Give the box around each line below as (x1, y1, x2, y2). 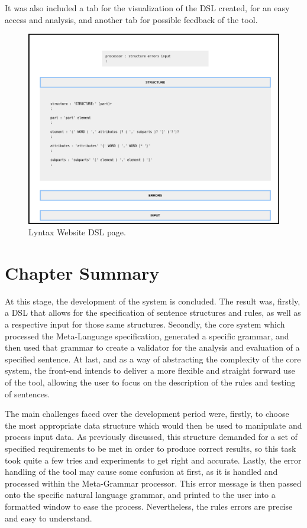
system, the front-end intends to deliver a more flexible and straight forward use (5, 364, 295, 377)
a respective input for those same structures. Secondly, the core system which (5, 318, 285, 330)
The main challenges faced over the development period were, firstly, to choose (5, 407, 289, 420)
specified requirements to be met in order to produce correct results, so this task (5, 442, 296, 454)
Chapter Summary (5, 260, 160, 284)
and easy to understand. (5, 511, 92, 524)
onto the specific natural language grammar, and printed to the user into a (5, 488, 276, 501)
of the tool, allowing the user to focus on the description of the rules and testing (5, 375, 296, 388)
